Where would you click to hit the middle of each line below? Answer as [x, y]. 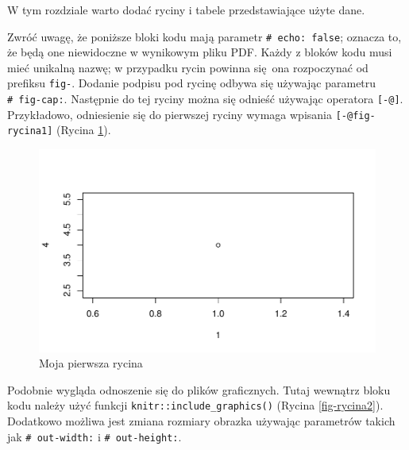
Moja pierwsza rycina [91, 363]
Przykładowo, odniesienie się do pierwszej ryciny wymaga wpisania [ [174, 114]
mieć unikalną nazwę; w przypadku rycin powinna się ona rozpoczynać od [188, 67]
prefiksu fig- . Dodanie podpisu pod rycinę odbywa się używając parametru [192, 83]
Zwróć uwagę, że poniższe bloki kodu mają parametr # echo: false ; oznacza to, [204, 36]
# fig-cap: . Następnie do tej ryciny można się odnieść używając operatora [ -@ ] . [205, 99]
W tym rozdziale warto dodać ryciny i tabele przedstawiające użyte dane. [186, 10]
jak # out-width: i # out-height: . [95, 436]
